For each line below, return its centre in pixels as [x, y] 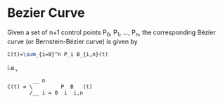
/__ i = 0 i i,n [56, 92]
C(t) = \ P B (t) [50, 87]
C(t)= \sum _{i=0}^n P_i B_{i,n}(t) [58, 54]
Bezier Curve [46, 13]
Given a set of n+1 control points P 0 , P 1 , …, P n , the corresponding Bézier [111, 33]
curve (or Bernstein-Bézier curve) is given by [73, 41]
